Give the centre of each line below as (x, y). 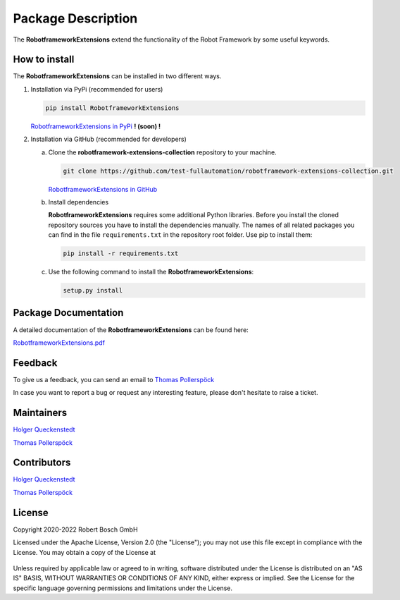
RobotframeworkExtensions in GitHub (103, 189)
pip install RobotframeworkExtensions (112, 108)
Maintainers (40, 413)
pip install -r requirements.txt (121, 253)
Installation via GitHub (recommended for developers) (108, 139)
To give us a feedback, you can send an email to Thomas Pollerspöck (114, 379)
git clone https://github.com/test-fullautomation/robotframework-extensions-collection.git (228, 171)
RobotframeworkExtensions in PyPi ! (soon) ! (96, 126)
